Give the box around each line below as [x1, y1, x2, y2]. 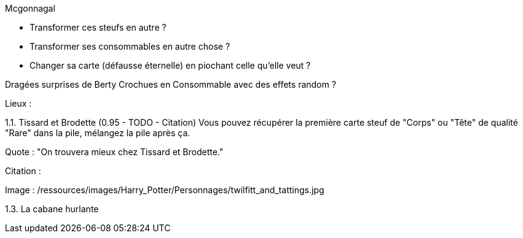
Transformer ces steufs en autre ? [29, 22, 167, 33]
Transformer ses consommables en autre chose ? [29, 41, 230, 52]
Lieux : [5, 98, 32, 109]
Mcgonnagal [5, 3, 55, 13]
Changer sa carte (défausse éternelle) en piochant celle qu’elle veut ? [29, 60, 311, 71]
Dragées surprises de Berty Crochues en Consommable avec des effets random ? [5, 79, 336, 90]
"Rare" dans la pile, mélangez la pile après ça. [5, 128, 191, 138]
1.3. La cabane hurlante [5, 204, 99, 214]
